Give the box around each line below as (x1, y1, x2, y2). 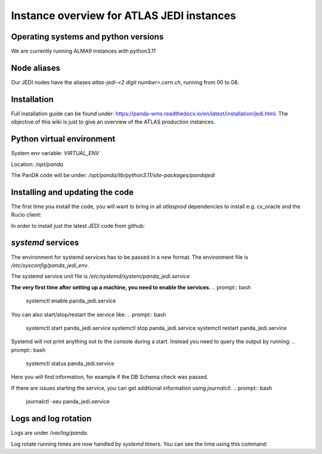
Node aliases (11, 63, 61, 73)
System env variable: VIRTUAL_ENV (11, 150, 100, 157)
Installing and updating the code (11, 187, 134, 197)
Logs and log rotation (11, 413, 92, 424)
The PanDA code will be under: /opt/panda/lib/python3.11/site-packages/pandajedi (11, 171, 215, 178)
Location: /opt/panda (11, 160, 64, 168)
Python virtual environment (11, 134, 116, 144)
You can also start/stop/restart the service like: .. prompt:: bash (11, 311, 166, 318)
